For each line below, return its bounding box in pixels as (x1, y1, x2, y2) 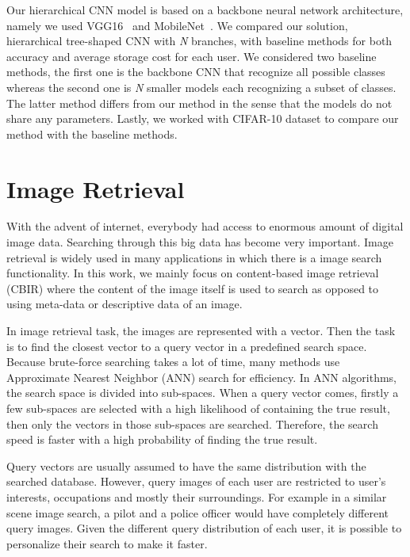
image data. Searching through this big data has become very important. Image (6, 234, 393, 250)
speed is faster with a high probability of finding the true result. (6, 431, 318, 448)
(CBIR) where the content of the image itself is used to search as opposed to (6, 280, 379, 296)
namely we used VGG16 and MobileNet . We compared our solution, (6, 17, 348, 33)
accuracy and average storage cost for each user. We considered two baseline (6, 48, 377, 64)
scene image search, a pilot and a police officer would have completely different (6, 504, 389, 521)
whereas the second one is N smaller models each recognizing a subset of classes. (6, 78, 397, 95)
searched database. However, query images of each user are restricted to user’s (6, 473, 386, 490)
